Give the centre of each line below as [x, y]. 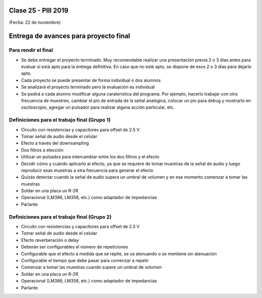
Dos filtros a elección [42, 150]
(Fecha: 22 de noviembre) [35, 22]
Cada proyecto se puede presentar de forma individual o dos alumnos [91, 80]
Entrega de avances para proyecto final [70, 36]
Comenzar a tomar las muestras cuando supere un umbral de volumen [91, 267]
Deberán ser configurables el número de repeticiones [74, 247]
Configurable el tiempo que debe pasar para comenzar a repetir [85, 260]
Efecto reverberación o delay [50, 240]
